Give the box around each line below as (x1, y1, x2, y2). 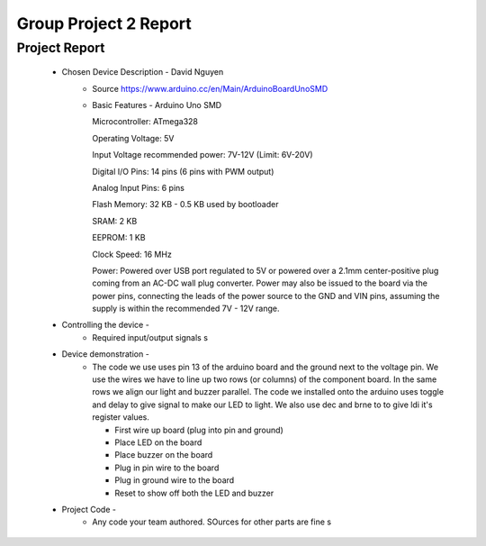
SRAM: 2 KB (92, 215, 138, 226)
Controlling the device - (61, 320, 150, 331)
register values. (92, 412, 150, 423)
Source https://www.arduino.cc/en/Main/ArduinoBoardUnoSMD (92, 83, 328, 94)
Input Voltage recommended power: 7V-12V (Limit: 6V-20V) (92, 150, 314, 160)
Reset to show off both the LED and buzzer (114, 487, 274, 498)
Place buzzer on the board (114, 450, 213, 460)
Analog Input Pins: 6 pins (92, 182, 184, 193)
